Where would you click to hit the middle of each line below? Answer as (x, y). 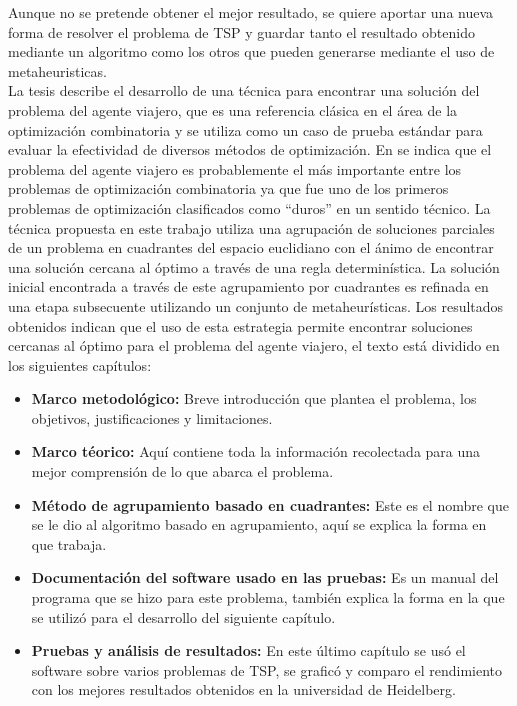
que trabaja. (69, 543)
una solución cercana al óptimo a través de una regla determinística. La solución (254, 266)
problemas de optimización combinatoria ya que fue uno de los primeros (228, 188)
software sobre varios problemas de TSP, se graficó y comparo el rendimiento (266, 669)
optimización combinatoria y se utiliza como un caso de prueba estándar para (245, 129)
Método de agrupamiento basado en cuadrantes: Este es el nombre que (270, 504)
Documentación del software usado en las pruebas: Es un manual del (265, 577)
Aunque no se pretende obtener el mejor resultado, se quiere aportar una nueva (251, 12)
